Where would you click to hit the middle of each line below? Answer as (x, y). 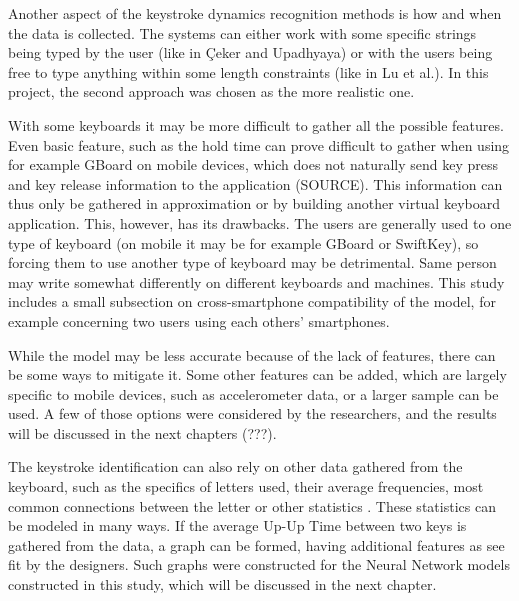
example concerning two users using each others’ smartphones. (199, 320)
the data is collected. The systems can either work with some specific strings (242, 32)
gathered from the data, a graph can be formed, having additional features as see (256, 544)
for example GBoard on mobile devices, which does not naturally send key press (253, 164)
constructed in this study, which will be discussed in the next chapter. (222, 584)
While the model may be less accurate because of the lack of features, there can (252, 354)
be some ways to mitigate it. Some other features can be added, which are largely (257, 374)
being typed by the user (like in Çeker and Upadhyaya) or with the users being (250, 52)
